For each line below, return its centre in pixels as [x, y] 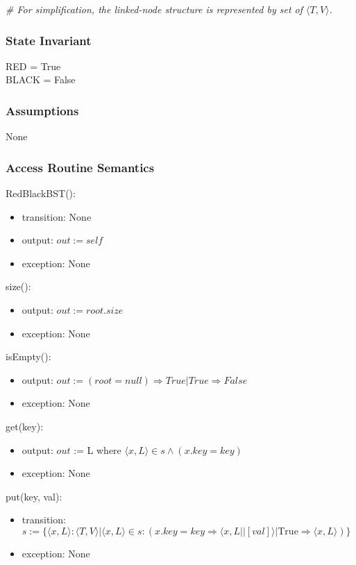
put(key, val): [34, 496]
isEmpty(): [28, 356]
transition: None [57, 216]
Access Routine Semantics [80, 167]
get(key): [25, 426]
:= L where [98, 449]
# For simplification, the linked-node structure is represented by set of [154, 9]
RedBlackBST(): [41, 193]
